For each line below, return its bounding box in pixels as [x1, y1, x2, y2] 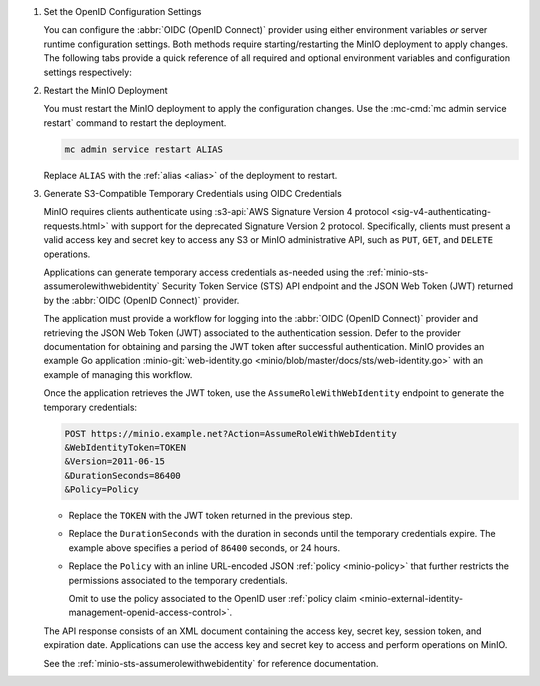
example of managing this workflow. [43, 368, 193, 380]
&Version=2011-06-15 [64, 456, 165, 467]
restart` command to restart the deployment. [43, 116, 227, 129]
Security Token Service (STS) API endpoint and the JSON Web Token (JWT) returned [161, 280, 514, 292]
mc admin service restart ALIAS [64, 143, 224, 155]
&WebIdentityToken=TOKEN [64, 441, 187, 453]
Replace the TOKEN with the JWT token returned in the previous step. [68, 510, 354, 522]
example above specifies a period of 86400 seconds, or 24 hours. [68, 541, 341, 554]
